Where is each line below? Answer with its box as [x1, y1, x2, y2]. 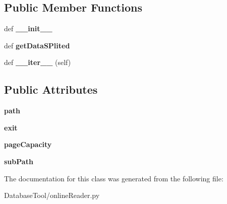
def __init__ [4, 23, 52, 34]
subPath [4, 156, 33, 166]
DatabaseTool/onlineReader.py [4, 190, 100, 200]
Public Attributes [4, 82, 98, 97]
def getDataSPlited [4, 40, 70, 50]
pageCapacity [4, 139, 52, 150]
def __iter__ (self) [4, 57, 71, 67]
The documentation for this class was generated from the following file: [4, 173, 223, 183]
